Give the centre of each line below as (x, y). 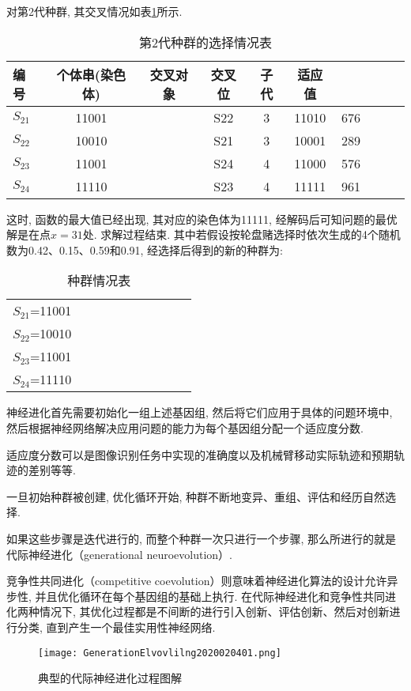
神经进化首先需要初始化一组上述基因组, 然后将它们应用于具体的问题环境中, (200, 412)
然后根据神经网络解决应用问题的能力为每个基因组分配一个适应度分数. (185, 427)
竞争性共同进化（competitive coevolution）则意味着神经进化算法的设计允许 (197, 581)
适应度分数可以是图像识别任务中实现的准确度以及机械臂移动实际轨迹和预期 (200, 454)
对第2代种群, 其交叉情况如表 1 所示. (94, 11)
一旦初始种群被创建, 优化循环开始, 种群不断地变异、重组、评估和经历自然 (196, 496)
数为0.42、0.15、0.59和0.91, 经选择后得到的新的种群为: (145, 249)
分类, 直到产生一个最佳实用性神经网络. (116, 627)
